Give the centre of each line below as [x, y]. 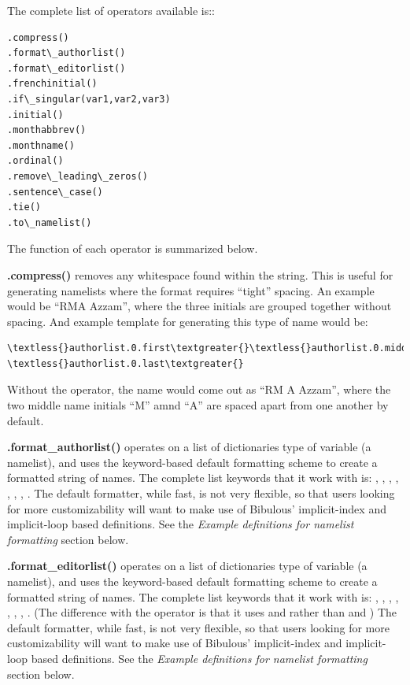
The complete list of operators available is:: [111, 10]
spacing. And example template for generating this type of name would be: [188, 321]
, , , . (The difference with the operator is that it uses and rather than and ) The [202, 612]
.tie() [24, 207]
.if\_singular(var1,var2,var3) [89, 99]
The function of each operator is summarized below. [133, 248]
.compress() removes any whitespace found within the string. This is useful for [200, 274]
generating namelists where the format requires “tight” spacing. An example [191, 290]
